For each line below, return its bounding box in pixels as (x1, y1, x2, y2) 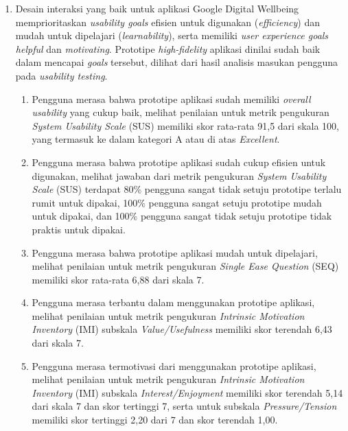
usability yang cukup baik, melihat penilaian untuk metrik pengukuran (32, 105, 329, 119)
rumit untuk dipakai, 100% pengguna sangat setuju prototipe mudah (32, 195, 322, 209)
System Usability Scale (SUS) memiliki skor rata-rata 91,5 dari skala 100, (32, 118, 340, 132)
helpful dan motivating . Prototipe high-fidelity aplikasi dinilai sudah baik (15, 41, 321, 56)
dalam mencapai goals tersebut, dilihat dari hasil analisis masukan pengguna (15, 55, 338, 69)
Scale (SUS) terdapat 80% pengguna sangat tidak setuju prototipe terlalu (32, 182, 342, 196)
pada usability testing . (15, 68, 108, 82)
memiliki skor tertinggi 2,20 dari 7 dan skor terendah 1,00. (32, 412, 278, 427)
